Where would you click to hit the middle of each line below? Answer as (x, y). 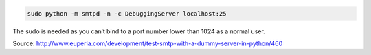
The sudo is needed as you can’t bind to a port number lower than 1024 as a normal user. (139, 31)
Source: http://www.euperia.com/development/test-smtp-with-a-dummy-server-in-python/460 (148, 43)
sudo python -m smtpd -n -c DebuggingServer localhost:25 (127, 13)
